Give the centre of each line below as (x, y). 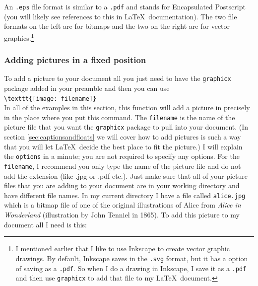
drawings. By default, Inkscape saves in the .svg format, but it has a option (132, 258)
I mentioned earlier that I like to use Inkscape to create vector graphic (123, 249)
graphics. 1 (19, 37)
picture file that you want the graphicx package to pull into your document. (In (126, 127)
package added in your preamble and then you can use (87, 88)
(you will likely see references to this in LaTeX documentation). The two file (121, 16)
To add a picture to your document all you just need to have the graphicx (118, 78)
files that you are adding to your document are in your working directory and (122, 185)
